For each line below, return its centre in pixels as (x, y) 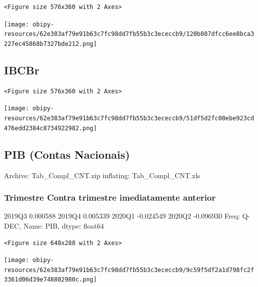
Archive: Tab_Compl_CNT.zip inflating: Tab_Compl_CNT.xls (102, 175)
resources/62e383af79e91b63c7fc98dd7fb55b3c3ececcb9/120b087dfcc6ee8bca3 (129, 34)
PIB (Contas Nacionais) (67, 154)
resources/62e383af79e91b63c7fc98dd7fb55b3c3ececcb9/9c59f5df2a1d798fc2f (129, 270)
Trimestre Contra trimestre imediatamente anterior (110, 197)
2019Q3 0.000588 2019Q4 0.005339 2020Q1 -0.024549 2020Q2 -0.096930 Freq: (122, 216)
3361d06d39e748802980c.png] (51, 280)
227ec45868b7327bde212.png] (51, 44)
